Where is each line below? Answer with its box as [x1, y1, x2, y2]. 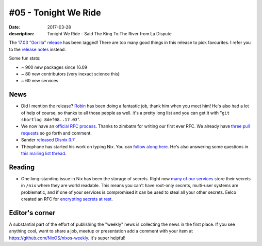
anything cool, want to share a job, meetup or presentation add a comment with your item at [9, 228, 193, 234]
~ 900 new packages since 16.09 [21, 64, 87, 70]
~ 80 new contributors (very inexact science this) [21, 71, 120, 77]
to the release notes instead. [9, 46, 66, 52]
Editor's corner [9, 208, 56, 217]
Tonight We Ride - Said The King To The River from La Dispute [47, 30, 172, 36]
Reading [9, 163, 35, 171]
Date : [9, 24, 20, 30]
